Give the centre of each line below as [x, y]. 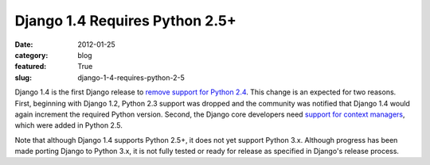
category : [31, 55]
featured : [31, 67]
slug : [23, 77]
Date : [24, 44]
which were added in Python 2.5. [68, 125]
